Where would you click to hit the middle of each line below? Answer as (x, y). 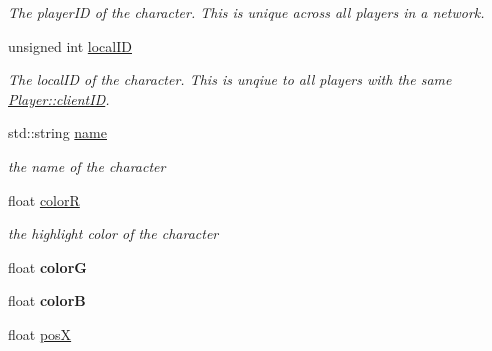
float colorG (47, 266)
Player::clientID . (59, 98)
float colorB (47, 300)
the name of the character (87, 165)
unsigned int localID (70, 45)
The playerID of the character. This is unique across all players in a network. (246, 12)
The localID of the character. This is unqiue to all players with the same (230, 79)
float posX (40, 333)
